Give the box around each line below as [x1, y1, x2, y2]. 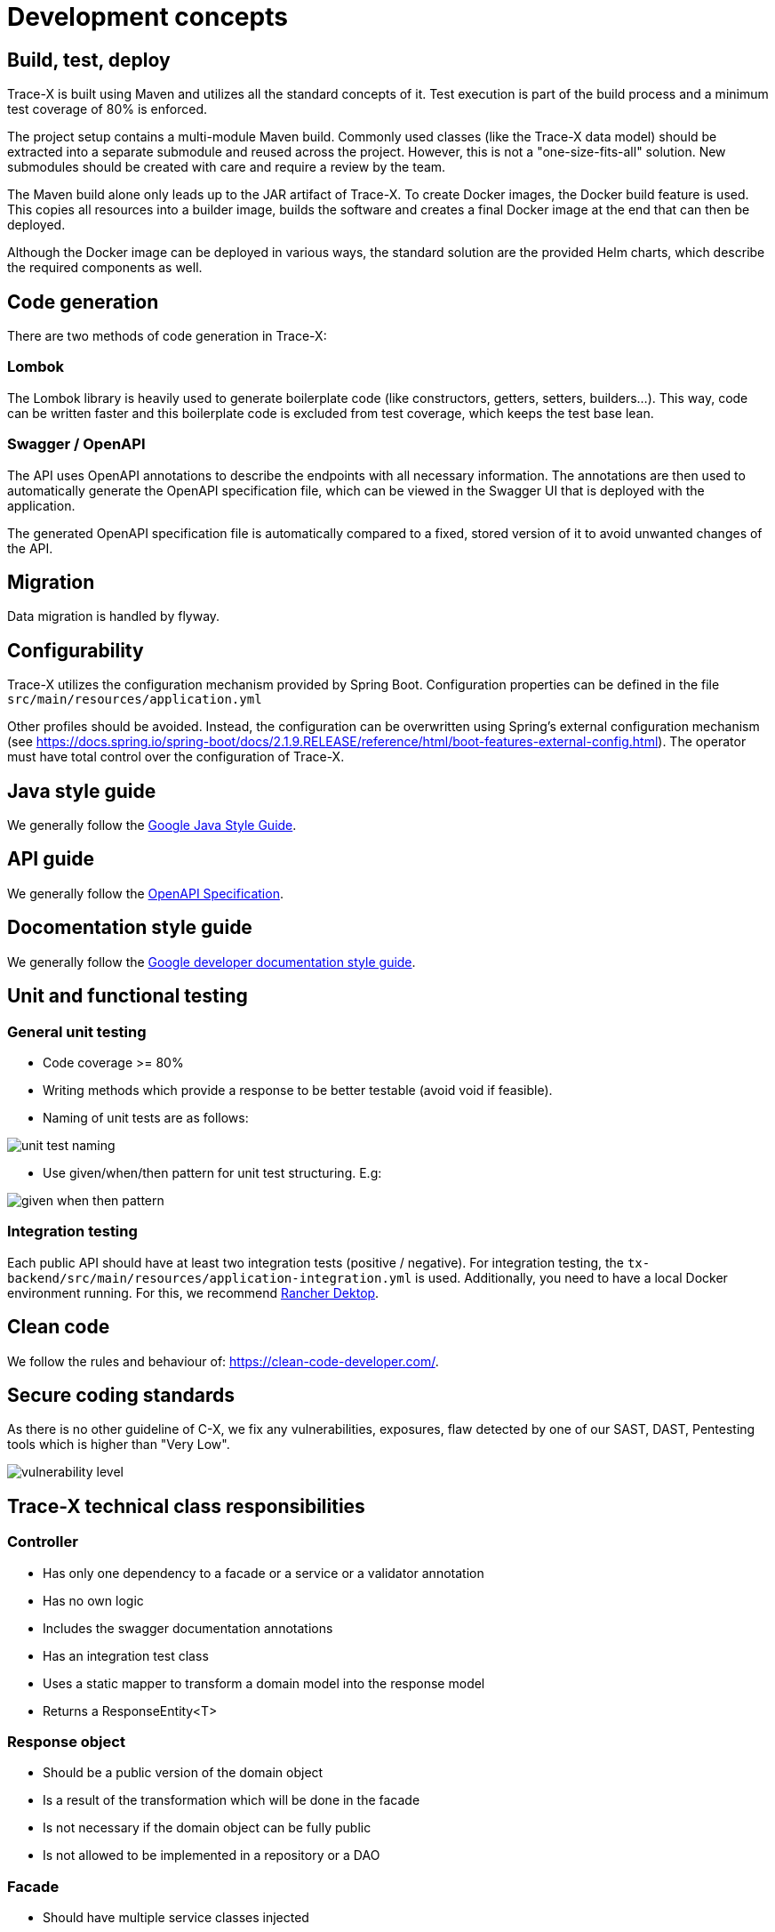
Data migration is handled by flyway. [7, 608, 220, 624]
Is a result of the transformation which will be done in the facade [43, 1792, 420, 1808]
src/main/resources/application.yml [7, 692, 262, 707]
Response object [7, 1732, 125, 1751]
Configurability [7, 639, 144, 662]
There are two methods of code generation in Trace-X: [7, 328, 327, 344]
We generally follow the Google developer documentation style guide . [7, 954, 416, 970]
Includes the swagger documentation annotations [43, 1620, 333, 1636]
